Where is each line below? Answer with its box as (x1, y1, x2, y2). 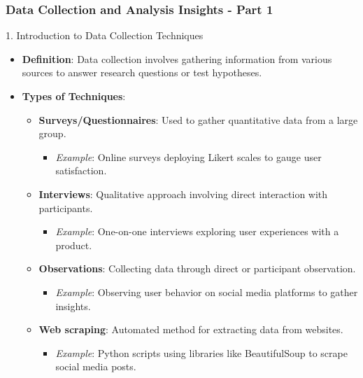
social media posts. (55, 359, 136, 374)
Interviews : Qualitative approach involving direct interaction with (38, 186, 328, 201)
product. (55, 237, 92, 252)
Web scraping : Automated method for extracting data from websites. (38, 322, 343, 337)
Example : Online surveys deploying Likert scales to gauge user (55, 149, 322, 164)
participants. (38, 200, 93, 215)
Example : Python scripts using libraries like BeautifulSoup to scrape (55, 345, 348, 360)
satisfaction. (55, 163, 107, 178)
